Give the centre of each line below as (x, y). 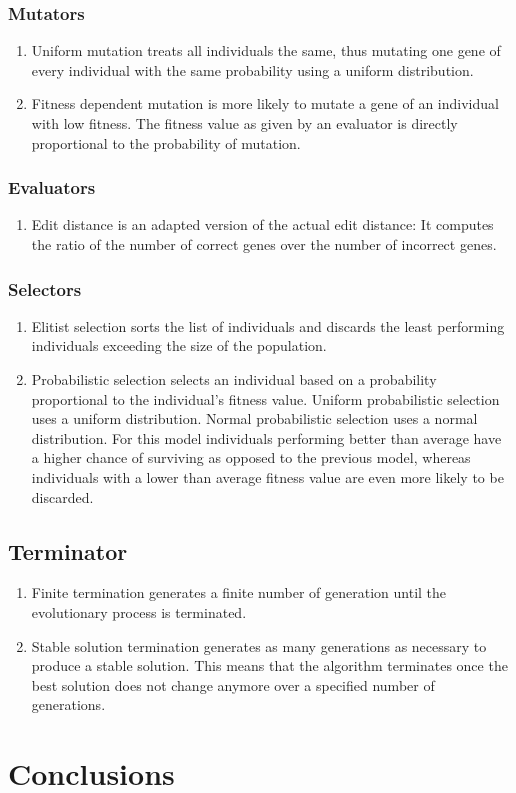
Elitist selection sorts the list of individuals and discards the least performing (268, 325)
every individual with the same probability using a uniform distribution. (252, 69)
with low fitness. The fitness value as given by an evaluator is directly (244, 123)
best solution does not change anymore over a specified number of (233, 684)
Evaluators (52, 187)
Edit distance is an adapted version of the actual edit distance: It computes (262, 224)
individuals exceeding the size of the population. (179, 345)
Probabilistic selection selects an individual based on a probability (234, 379)
